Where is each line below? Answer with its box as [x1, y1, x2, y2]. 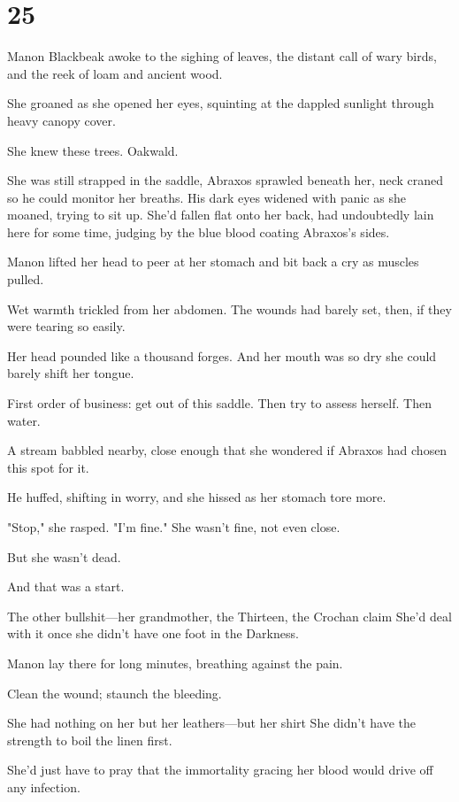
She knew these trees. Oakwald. [7, 141, 179, 159]
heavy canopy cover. [7, 111, 116, 129]
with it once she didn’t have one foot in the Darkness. [7, 624, 299, 643]
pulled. [7, 270, 44, 289]
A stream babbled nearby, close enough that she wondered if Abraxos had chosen [7, 441, 448, 459]
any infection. [7, 777, 80, 796]
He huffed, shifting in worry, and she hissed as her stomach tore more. [7, 488, 386, 506]
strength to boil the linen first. [7, 730, 172, 749]
